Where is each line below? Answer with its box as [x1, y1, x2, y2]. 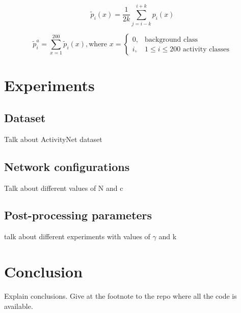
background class [145, 36, 198, 43]
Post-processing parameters [4, 207, 152, 223]
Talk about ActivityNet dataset [4, 133, 102, 144]
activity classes [182, 45, 230, 53]
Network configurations [4, 158, 130, 174]
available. [4, 300, 33, 311]
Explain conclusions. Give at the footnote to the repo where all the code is [4, 291, 237, 301]
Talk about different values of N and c [4, 182, 123, 193]
